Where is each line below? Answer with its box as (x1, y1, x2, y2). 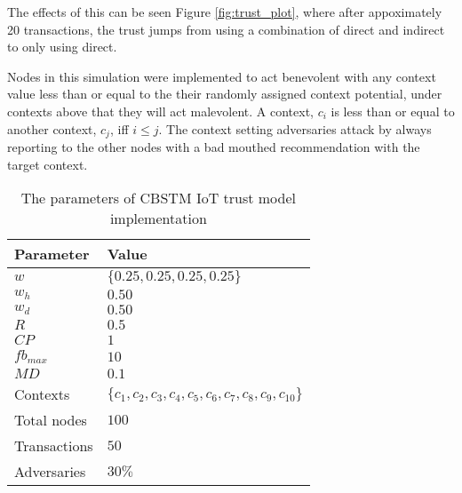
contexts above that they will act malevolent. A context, (7, 101, 314, 120)
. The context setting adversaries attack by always (158, 119, 432, 138)
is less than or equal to (331, 101, 455, 120)
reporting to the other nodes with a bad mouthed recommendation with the (7, 138, 420, 156)
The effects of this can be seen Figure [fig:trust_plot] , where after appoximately (7, 3, 442, 20)
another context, (7, 119, 97, 138)
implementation (109, 208, 207, 229)
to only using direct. (7, 37, 117, 56)
